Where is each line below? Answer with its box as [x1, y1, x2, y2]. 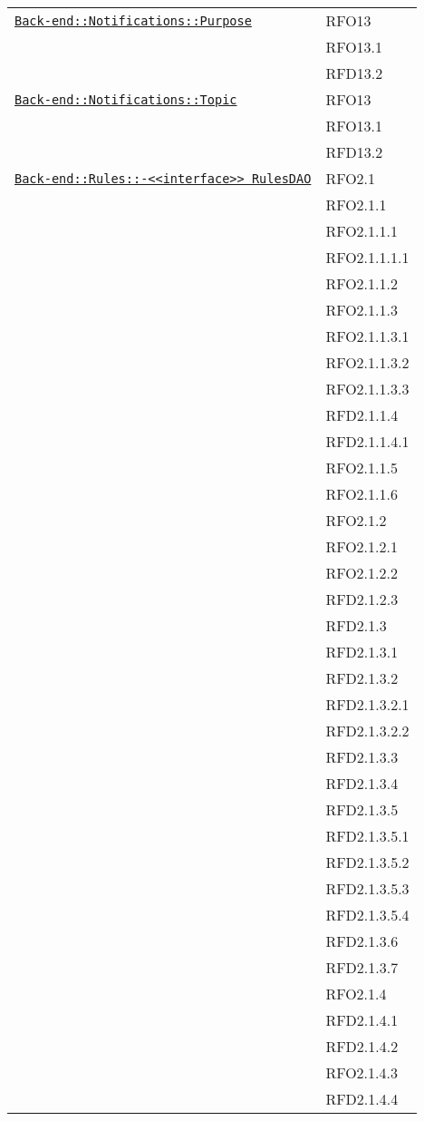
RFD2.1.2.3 [325, 589, 399, 609]
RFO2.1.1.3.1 [325, 326, 410, 346]
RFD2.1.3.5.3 [325, 878, 410, 899]
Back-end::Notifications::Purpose [14, 13, 252, 28]
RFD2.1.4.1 [325, 1009, 399, 1030]
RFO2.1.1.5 [325, 457, 398, 478]
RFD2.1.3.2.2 [325, 720, 410, 741]
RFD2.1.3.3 [325, 746, 399, 767]
